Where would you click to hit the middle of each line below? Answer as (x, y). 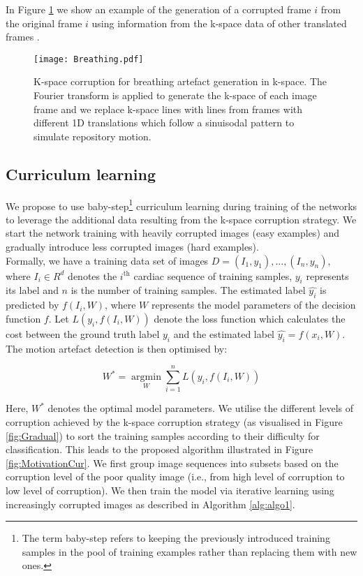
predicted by (32, 305)
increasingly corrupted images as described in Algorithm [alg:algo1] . (150, 504)
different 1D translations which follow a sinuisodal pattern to (164, 123)
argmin (146, 377)
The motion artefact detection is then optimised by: (117, 348)
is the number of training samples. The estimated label (188, 290)
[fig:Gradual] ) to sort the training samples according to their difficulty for (163, 435)
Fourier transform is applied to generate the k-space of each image (175, 95)
